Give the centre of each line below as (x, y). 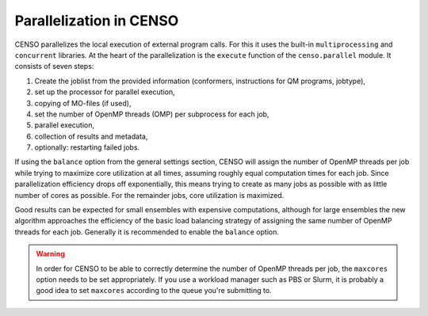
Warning (50, 254)
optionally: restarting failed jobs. (87, 147)
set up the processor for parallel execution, (105, 92)
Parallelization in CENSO (97, 21)
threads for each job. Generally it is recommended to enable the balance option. (147, 232)
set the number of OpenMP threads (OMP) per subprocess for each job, (152, 114)
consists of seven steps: (54, 67)
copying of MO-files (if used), (83, 103)
